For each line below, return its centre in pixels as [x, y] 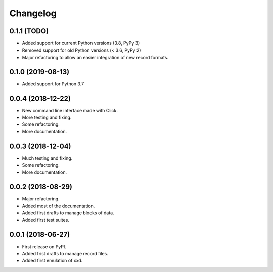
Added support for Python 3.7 [53, 84]
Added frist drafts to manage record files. [65, 253]
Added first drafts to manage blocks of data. [68, 213]
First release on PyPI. [44, 246]
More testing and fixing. [47, 118]
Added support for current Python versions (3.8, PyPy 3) [81, 43]
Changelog [33, 13]
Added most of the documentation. [58, 206]
